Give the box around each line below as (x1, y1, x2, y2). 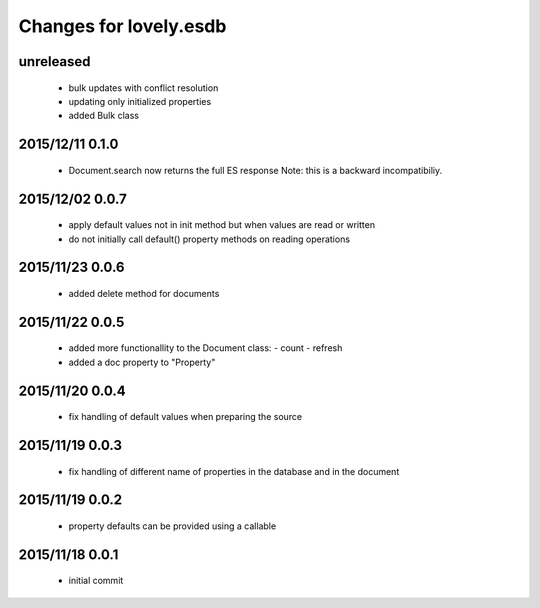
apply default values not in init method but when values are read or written (68, 219, 375, 231)
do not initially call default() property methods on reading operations (68, 233, 350, 245)
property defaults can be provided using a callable (68, 520, 277, 532)
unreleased (18, 53, 91, 70)
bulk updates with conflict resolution (68, 81, 219, 94)
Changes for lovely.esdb (18, 15, 227, 37)
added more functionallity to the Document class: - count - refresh (68, 342, 343, 354)
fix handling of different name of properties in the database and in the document (68, 465, 400, 477)
